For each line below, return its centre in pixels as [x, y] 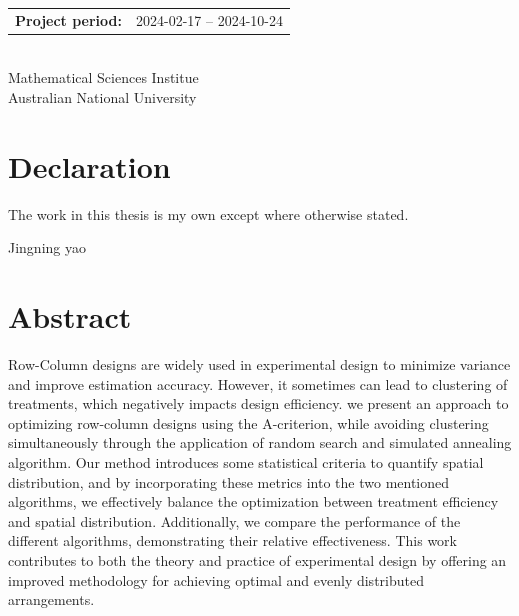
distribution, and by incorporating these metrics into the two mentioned [229, 481]
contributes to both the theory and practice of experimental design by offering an [257, 560]
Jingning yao [47, 247]
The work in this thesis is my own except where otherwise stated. [208, 213]
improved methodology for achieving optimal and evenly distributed [216, 579]
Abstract [70, 316]
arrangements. [51, 599]
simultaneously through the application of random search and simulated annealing [260, 442]
